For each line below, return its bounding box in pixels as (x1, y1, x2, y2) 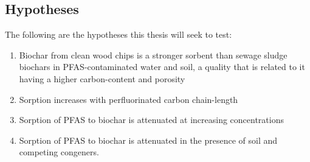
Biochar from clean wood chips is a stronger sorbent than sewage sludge (19, 48, 288, 61)
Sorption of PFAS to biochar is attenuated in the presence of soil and (19, 133, 278, 146)
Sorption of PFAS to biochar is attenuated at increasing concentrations (19, 113, 284, 126)
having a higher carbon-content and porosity (19, 72, 185, 85)
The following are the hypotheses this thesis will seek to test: (5, 28, 232, 41)
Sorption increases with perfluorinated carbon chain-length (19, 93, 238, 105)
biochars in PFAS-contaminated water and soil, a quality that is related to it (19, 60, 305, 73)
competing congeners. (19, 146, 99, 158)
